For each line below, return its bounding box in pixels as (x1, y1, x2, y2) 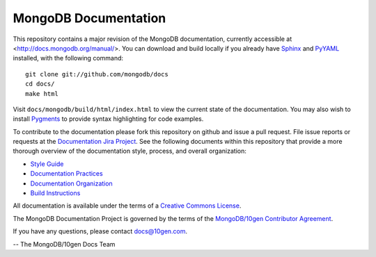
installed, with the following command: (13, 54, 124, 63)
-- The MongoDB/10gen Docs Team (13, 240, 116, 248)
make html (25, 90, 58, 97)
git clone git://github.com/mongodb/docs (25, 70, 169, 78)
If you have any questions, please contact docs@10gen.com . (13, 227, 188, 235)
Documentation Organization (30, 179, 113, 188)
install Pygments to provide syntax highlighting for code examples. (13, 115, 204, 123)
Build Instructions (30, 189, 81, 197)
